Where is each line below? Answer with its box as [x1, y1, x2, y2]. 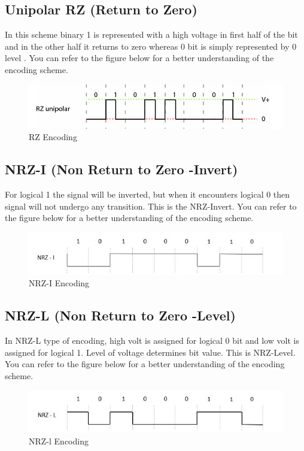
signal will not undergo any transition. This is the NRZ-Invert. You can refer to [5, 199, 297, 212]
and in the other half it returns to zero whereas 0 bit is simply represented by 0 [5, 40, 297, 52]
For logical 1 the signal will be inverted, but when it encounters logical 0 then [5, 188, 290, 201]
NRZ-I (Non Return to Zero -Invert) [5, 160, 238, 178]
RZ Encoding [29, 131, 77, 143]
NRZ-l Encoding [29, 434, 89, 447]
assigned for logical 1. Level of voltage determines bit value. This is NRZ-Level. [5, 346, 296, 358]
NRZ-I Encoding [29, 277, 90, 289]
